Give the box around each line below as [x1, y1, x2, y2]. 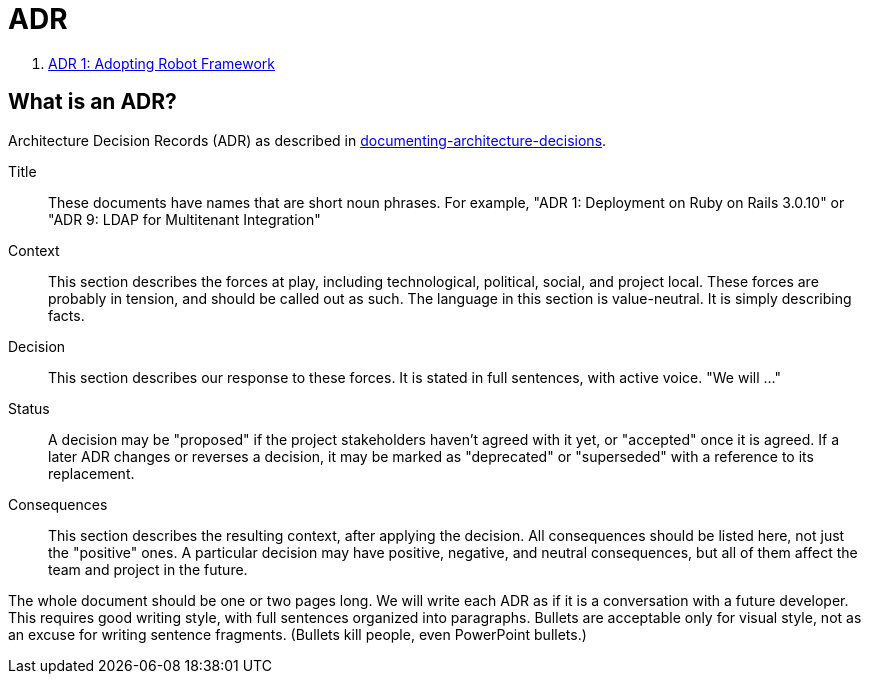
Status [8, 399, 50, 417]
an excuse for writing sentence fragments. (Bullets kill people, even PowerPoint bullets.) [8, 625, 587, 643]
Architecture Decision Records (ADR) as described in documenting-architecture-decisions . [8, 131, 607, 149]
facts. [48, 306, 85, 324]
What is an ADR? [8, 89, 177, 115]
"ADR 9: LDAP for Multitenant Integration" [48, 210, 321, 228]
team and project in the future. [48, 560, 248, 578]
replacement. [48, 464, 135, 482]
